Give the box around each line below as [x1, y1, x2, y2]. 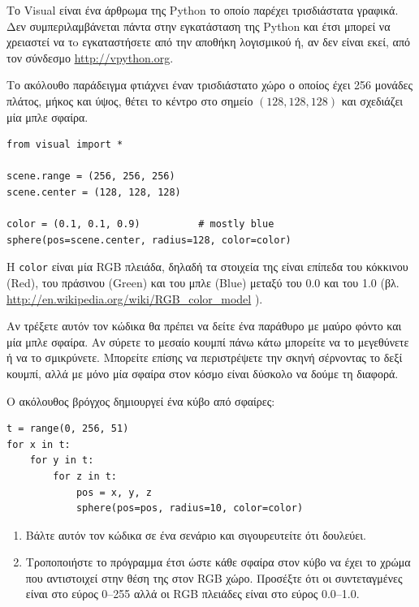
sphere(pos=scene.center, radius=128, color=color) [6, 234, 292, 246]
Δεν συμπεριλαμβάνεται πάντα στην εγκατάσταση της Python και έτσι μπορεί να [6, 17, 391, 34]
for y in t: [29, 454, 94, 467]
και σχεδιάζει [341, 92, 404, 109]
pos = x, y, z [76, 486, 152, 498]
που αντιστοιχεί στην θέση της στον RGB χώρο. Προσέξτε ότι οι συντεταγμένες [25, 569, 403, 586]
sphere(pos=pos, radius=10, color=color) [76, 502, 304, 514]
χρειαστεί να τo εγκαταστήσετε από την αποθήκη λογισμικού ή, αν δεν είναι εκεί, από [6, 33, 410, 50]
